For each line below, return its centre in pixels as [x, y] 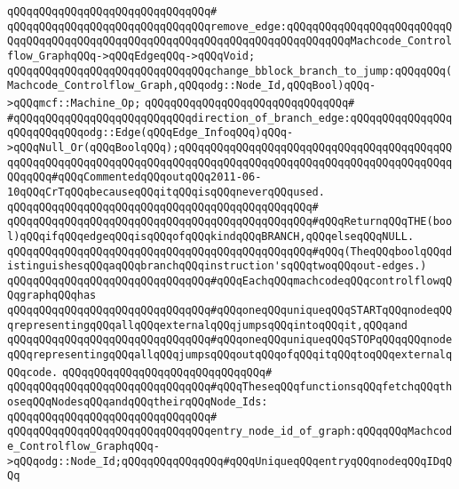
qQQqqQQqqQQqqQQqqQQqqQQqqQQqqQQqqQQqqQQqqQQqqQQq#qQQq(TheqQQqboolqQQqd [230, 251]
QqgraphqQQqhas [52, 296]
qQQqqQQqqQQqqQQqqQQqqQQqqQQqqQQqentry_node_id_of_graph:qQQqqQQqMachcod [230, 432]
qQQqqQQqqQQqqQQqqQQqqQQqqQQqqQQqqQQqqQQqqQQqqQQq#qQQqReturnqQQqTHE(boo [230, 222]
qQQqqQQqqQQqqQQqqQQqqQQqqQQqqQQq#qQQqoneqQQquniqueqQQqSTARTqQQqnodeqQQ [230, 311]
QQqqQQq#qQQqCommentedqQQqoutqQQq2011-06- [135, 177]
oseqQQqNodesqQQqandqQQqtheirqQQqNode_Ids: [138, 402]
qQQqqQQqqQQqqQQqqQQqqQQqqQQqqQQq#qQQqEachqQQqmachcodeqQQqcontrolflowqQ [230, 281]
